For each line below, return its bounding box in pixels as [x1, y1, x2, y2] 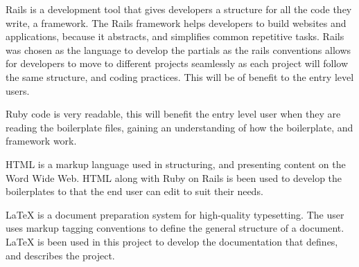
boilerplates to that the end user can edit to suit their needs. [6, 184, 263, 199]
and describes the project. [6, 248, 115, 262]
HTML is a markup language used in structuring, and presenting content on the [6, 156, 346, 171]
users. [6, 83, 30, 98]
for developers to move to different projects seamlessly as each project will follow [6, 56, 349, 71]
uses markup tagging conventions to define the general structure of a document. [6, 221, 344, 235]
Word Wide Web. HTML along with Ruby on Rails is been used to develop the [6, 170, 342, 185]
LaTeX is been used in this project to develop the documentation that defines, [6, 234, 338, 248]
